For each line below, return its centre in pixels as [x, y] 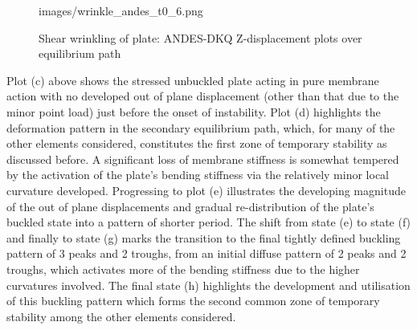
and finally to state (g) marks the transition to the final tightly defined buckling [204, 237]
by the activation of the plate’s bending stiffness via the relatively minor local [198, 175]
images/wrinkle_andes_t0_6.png [121, 10]
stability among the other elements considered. [121, 316]
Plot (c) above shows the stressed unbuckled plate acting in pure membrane [193, 80]
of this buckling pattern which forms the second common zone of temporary [193, 301]
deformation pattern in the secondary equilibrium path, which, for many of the [201, 127]
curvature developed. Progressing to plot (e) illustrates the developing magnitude [206, 190]
